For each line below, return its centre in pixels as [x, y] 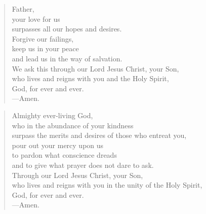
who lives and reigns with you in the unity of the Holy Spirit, [107, 185]
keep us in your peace [45, 48]
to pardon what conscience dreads [64, 155]
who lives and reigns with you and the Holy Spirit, [90, 78]
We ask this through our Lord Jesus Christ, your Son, [95, 68]
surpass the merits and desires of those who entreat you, [99, 135]
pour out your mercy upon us [58, 145]
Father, [23, 9]
